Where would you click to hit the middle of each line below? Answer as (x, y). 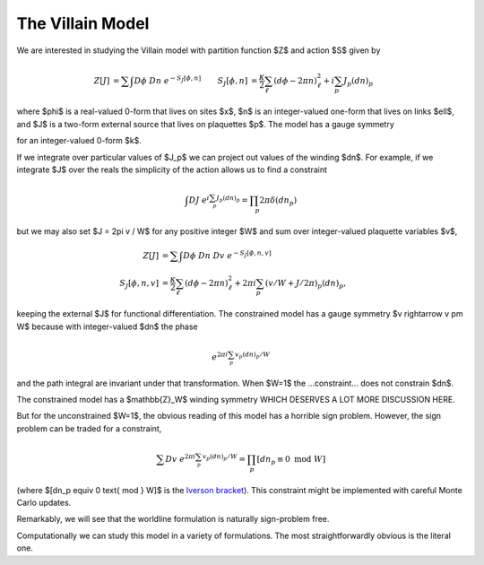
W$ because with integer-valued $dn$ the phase (107, 326)
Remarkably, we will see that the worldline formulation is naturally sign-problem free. (173, 519)
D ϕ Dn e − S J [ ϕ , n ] (168, 80)
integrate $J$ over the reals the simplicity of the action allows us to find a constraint (172, 169)
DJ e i (199, 200)
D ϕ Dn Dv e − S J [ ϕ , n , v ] (228, 255)
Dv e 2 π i (181, 458)
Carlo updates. (44, 503)
